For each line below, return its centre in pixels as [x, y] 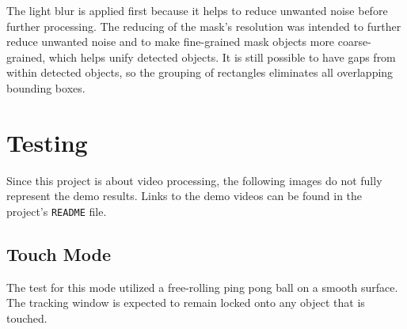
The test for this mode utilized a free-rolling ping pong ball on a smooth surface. [202, 287]
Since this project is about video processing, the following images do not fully [194, 180]
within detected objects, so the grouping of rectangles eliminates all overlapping [200, 72]
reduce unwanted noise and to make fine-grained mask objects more [171, 42]
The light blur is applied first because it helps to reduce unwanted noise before [197, 10]
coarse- [354, 42]
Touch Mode [59, 253]
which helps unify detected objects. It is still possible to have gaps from [222, 57]
